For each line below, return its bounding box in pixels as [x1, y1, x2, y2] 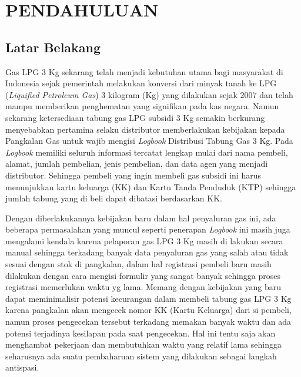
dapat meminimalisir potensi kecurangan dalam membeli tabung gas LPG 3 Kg [5, 292, 292, 304]
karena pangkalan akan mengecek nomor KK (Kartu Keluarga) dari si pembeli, [5, 304, 292, 316]
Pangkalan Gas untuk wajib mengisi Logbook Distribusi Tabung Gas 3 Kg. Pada [5, 134, 293, 147]
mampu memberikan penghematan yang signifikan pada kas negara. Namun [5, 100, 279, 112]
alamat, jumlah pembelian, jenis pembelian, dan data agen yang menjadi [5, 157, 268, 170]
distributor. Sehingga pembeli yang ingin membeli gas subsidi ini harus [5, 169, 261, 181]
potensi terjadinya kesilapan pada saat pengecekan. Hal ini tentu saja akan [5, 326, 276, 339]
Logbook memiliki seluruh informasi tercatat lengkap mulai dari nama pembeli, [5, 146, 288, 158]
